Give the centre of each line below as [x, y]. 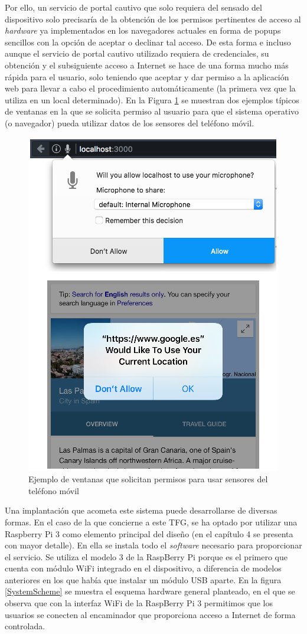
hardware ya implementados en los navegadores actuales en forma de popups [143, 30]
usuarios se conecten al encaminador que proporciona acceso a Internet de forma [150, 614]
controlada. [25, 626]
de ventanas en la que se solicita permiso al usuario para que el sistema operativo [152, 111]
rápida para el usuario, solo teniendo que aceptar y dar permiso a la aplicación [147, 76]
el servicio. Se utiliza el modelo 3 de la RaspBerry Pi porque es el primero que [146, 556]
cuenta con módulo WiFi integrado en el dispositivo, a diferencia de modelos [143, 568]
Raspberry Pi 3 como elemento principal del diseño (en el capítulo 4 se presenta [149, 533]
